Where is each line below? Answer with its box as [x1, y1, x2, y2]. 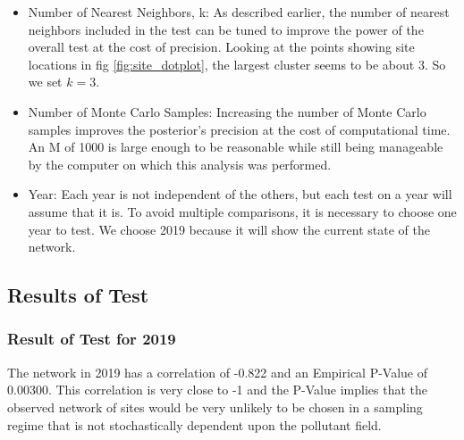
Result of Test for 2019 [7, 328, 176, 350]
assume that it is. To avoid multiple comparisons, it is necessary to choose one [28, 202, 457, 220]
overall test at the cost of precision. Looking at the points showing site [28, 37, 415, 56]
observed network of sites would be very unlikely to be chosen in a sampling [7, 397, 423, 416]
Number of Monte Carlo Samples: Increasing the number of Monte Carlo [28, 102, 426, 120]
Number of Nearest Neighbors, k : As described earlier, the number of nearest [28, 3, 450, 21]
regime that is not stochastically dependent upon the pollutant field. [7, 415, 382, 434]
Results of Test [7, 281, 149, 309]
